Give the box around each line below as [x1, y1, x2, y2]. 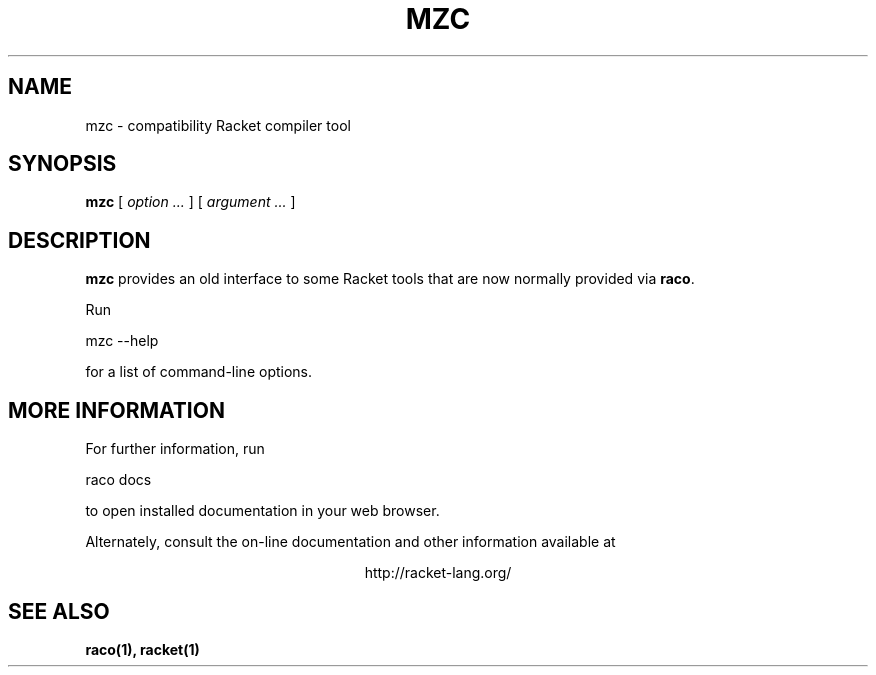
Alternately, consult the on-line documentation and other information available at [85, 533, 616, 551]
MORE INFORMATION [8, 397, 225, 423]
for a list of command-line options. [85, 363, 313, 381]
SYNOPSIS [8, 151, 117, 177]
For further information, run [85, 440, 265, 458]
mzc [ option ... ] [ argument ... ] [85, 193, 296, 211]
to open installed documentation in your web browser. [85, 502, 440, 520]
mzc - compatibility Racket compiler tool [85, 116, 351, 134]
